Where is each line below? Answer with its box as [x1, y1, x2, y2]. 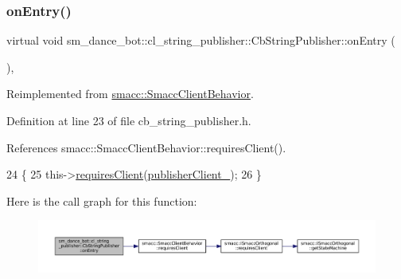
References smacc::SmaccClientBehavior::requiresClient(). [6, 139, 286, 155]
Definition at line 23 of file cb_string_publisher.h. [6, 112, 251, 128]
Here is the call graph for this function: [6, 192, 197, 209]
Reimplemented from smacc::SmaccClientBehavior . [6, 85, 254, 102]
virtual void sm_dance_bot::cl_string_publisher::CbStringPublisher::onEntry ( [6, 32, 395, 49]
